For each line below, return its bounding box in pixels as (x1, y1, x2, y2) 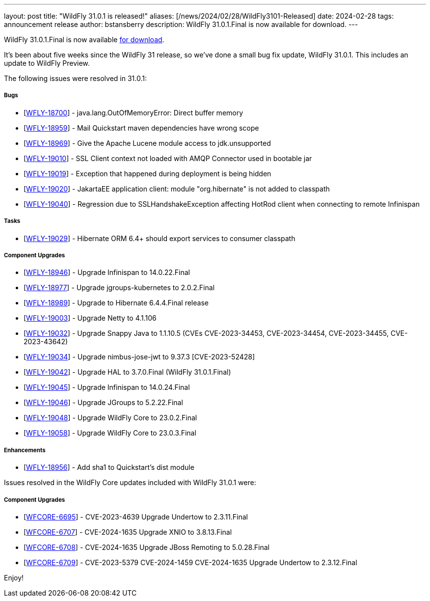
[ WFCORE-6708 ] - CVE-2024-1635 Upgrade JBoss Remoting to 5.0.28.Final (24, 543, 269, 551)
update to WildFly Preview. (4, 59, 90, 67)
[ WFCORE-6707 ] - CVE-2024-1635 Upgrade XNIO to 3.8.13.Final (24, 527, 232, 536)
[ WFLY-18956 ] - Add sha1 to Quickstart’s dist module (24, 463, 194, 472)
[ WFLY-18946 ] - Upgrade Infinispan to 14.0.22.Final (24, 268, 190, 277)
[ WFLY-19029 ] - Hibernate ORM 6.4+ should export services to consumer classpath (24, 234, 296, 243)
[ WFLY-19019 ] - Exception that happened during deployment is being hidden (24, 169, 271, 178)
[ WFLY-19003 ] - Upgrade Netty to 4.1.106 (24, 314, 157, 323)
